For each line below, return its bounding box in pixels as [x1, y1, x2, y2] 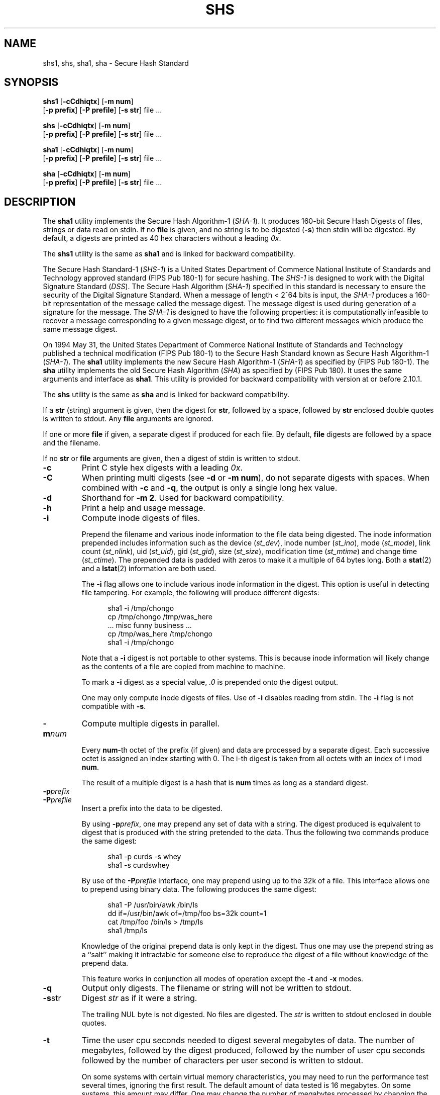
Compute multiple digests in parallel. [81, 718, 220, 729]
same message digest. [43, 325, 118, 334]
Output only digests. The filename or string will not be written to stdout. [81, 983, 352, 993]
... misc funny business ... [107, 621, 192, 630]
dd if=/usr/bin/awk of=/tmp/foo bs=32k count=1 [107, 909, 267, 918]
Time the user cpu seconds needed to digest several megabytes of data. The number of [81, 1035, 415, 1046]
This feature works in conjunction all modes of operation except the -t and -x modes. [81, 974, 364, 983]
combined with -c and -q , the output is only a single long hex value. [81, 483, 338, 493]
